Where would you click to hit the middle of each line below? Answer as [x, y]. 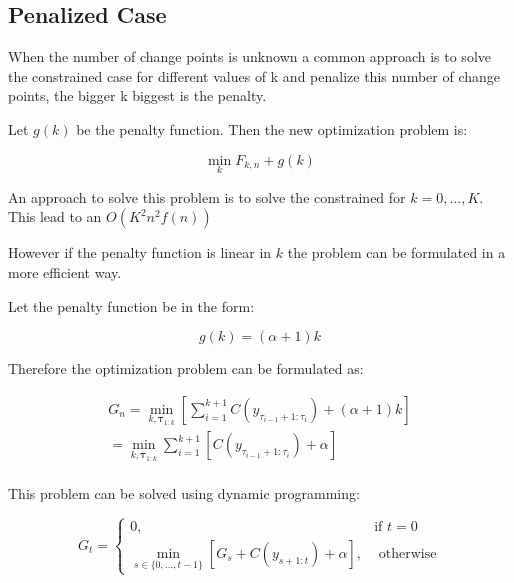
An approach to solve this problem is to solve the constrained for [207, 196]
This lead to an [55, 216]
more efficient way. [65, 271]
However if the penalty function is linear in [140, 252]
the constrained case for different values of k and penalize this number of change [254, 75]
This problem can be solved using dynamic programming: [184, 493]
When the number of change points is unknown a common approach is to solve [249, 56]
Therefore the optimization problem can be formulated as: [186, 368]
